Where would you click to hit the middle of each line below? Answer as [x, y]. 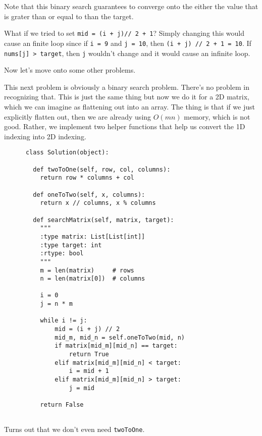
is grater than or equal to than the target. [69, 16]
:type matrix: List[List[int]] [93, 236]
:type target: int [71, 245]
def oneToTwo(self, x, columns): [89, 195]
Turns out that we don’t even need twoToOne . [74, 429]
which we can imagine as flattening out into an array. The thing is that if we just [129, 106]
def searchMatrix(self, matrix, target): [103, 220]
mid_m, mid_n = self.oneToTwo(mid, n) [120, 337]
